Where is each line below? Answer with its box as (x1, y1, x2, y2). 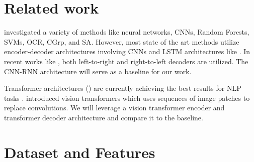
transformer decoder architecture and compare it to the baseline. (4, 112, 203, 122)
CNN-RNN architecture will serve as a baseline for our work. (4, 66, 192, 76)
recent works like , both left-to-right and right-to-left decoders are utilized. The (4, 56, 248, 66)
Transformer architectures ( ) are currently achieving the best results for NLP (4, 83, 241, 93)
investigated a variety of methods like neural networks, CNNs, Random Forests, (4, 27, 249, 37)
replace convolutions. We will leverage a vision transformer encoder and (4, 102, 225, 113)
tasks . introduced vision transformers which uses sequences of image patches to (4, 92, 250, 103)
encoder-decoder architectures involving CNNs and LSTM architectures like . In (4, 46, 250, 57)
